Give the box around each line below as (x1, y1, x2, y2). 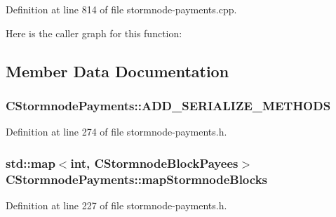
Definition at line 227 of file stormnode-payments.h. (6, 197, 227, 212)
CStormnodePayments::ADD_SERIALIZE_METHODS (6, 96, 331, 114)
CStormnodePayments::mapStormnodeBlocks (6, 170, 267, 188)
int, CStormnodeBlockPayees (70, 154, 238, 171)
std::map (6, 154, 55, 171)
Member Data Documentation (6, 60, 229, 81)
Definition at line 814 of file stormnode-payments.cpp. (6, 2, 237, 16)
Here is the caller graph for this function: (6, 25, 182, 40)
